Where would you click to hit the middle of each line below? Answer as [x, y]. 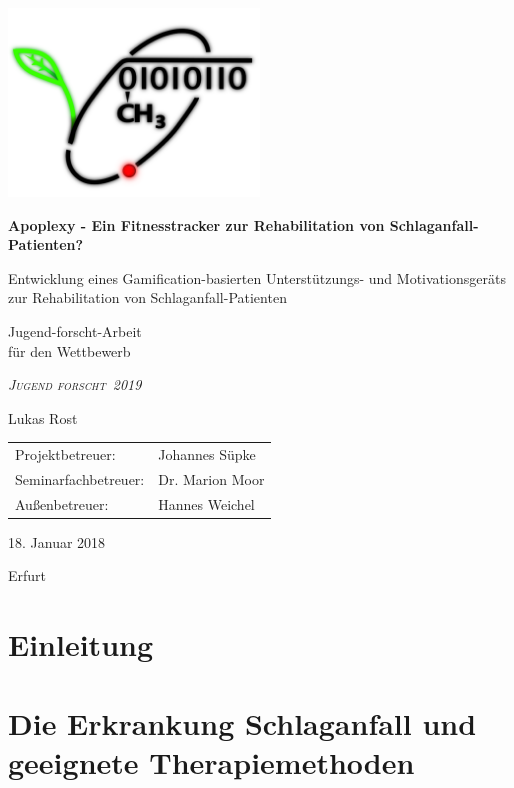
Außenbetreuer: [62, 503]
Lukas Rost [43, 417]
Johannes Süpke [207, 454]
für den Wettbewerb [69, 350]
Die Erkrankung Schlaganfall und [242, 722]
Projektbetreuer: [65, 454]
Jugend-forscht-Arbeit [75, 330]
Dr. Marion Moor [211, 478]
